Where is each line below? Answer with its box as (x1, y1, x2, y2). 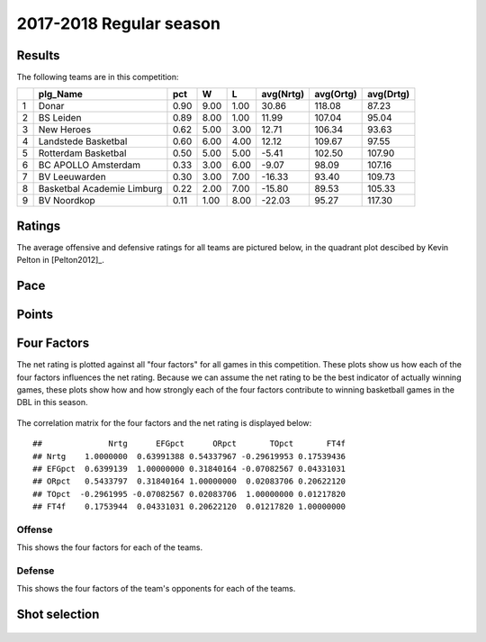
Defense (16, 565, 55, 577)
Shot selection (16, 607, 100, 622)
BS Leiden (38, 112, 82, 124)
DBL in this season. (16, 397, 88, 408)
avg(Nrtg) (261, 88, 305, 101)
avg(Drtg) (367, 88, 410, 101)
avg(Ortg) (314, 88, 357, 101)
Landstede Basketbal (38, 135, 128, 148)
